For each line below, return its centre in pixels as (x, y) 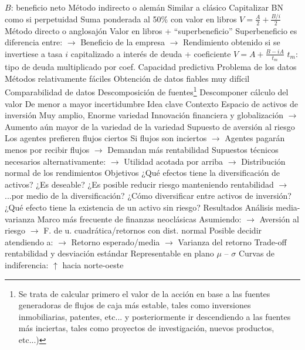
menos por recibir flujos (47, 149)
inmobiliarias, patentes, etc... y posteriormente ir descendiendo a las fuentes (155, 316)
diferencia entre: (34, 42)
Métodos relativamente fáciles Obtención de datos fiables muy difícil (127, 78)
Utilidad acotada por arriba (174, 161)
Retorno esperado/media (116, 241)
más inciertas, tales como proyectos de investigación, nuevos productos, (146, 328)
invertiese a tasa (34, 53)
